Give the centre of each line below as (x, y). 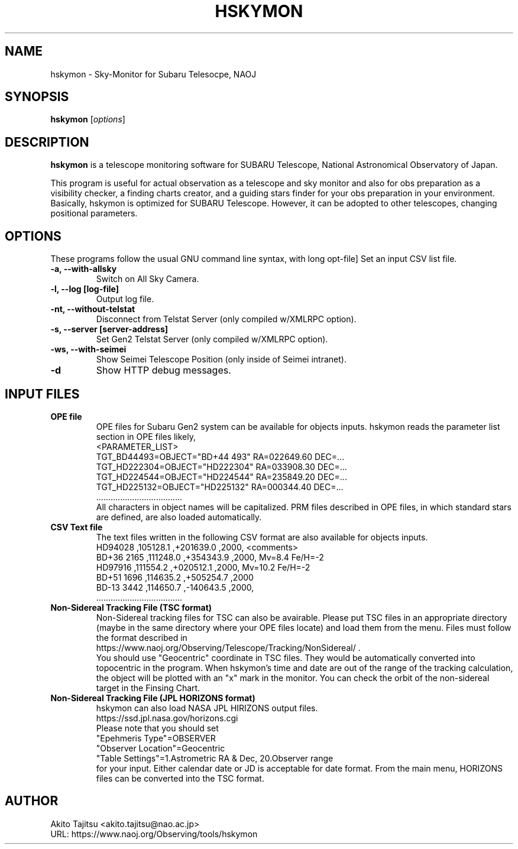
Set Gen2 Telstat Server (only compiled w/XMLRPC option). (212, 339)
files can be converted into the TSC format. (180, 778)
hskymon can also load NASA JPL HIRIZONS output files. (207, 708)
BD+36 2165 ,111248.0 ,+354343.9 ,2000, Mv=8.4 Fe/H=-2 (210, 557)
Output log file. (125, 299)
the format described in (142, 637)
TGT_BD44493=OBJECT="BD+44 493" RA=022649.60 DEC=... (220, 456)
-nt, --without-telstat (93, 309)
